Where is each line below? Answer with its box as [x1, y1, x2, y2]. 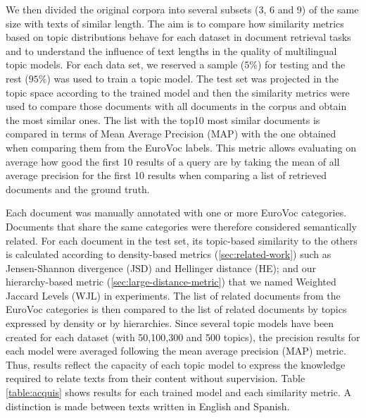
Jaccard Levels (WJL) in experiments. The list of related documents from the [6, 288, 341, 302]
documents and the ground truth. [6, 181, 150, 196]
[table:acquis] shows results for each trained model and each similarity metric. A [6, 385, 352, 400]
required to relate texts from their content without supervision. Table [6, 371, 305, 386]
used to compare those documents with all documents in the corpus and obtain [6, 99, 347, 113]
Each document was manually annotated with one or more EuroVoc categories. [6, 205, 347, 220]
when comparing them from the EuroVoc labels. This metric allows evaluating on [6, 140, 356, 154]
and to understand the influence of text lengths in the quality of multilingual [6, 43, 337, 58]
